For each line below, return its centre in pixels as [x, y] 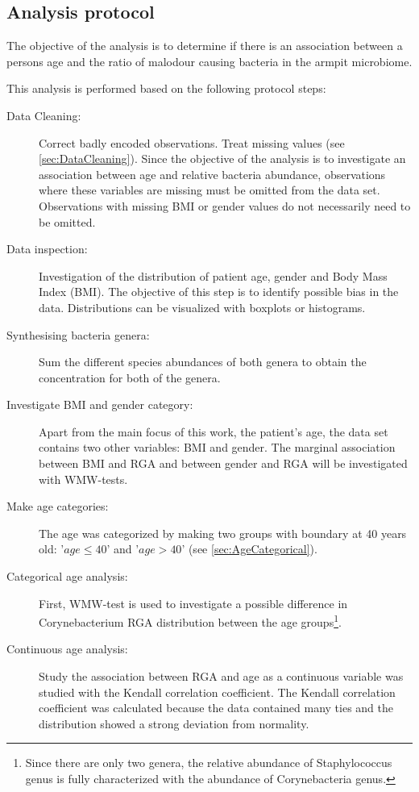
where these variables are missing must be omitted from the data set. [209, 190]
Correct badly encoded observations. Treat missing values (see [192, 142]
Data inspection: [47, 249]
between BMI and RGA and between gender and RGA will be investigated [223, 463]
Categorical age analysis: [67, 576]
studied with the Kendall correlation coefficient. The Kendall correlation [217, 692]
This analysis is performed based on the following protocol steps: [166, 88]
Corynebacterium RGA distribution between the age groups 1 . [190, 621]
